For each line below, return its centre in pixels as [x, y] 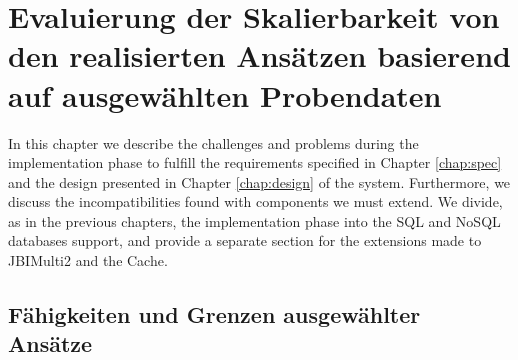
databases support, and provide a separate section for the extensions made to [245, 240]
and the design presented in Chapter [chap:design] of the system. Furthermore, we [259, 181]
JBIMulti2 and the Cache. [88, 260]
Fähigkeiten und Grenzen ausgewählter [214, 314]
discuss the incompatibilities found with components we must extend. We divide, [255, 201]
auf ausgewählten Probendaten [225, 94]
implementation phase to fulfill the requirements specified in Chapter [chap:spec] [255, 162]
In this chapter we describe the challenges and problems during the [213, 142]
